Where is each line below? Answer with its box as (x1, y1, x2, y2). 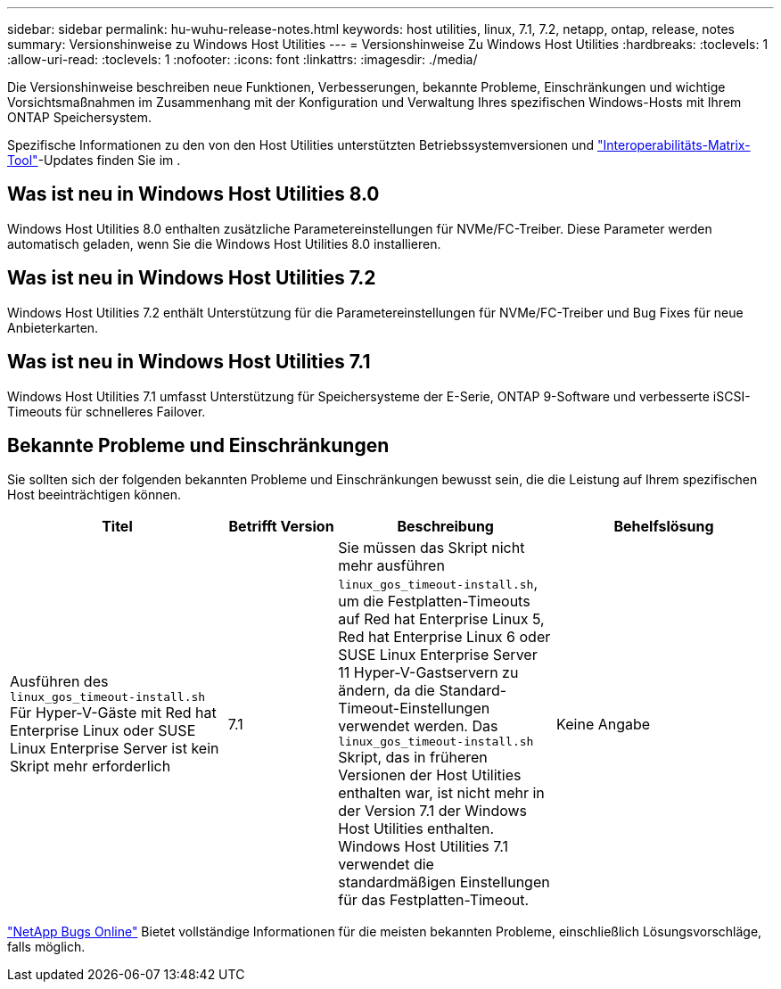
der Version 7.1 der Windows (338, 802, 528, 820)
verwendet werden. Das (338, 717, 498, 736)
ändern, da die (338, 681, 435, 700)
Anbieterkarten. (7, 319, 99, 335)
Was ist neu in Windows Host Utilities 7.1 (7, 350, 371, 374)
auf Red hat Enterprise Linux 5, (338, 610, 545, 629)
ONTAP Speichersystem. (7, 110, 152, 125)
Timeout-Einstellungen (338, 699, 490, 718)
